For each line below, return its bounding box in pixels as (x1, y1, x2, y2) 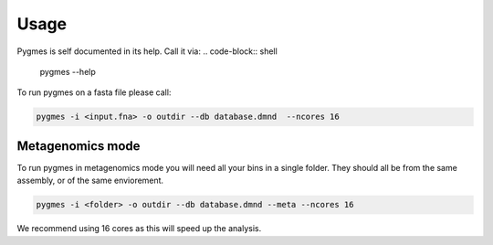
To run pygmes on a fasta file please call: (16, 87, 172, 98)
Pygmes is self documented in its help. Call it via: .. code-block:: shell (16, 46, 278, 57)
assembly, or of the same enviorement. (16, 175, 164, 186)
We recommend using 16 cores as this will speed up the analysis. (16, 223, 262, 234)
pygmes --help (39, 66, 96, 77)
